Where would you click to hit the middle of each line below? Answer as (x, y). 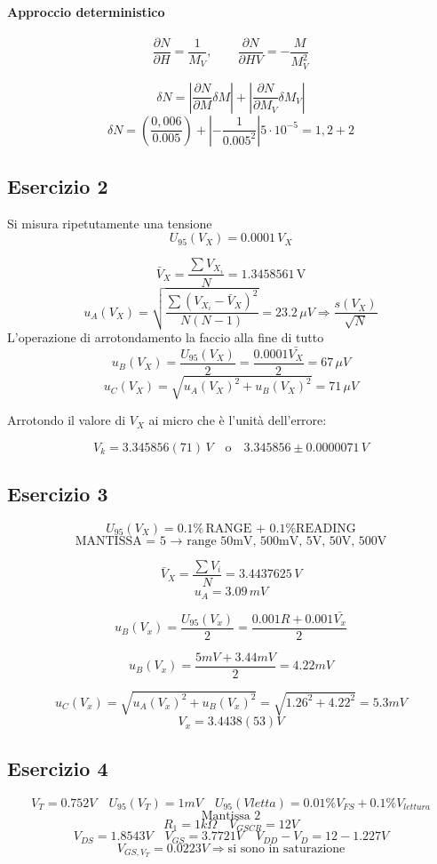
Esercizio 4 (58, 768)
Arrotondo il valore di (67, 420)
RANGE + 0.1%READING (281, 529)
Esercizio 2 (58, 186)
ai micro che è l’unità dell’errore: (238, 420)
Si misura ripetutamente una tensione (110, 223)
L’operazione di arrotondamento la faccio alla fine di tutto (166, 336)
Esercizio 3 (58, 494)
